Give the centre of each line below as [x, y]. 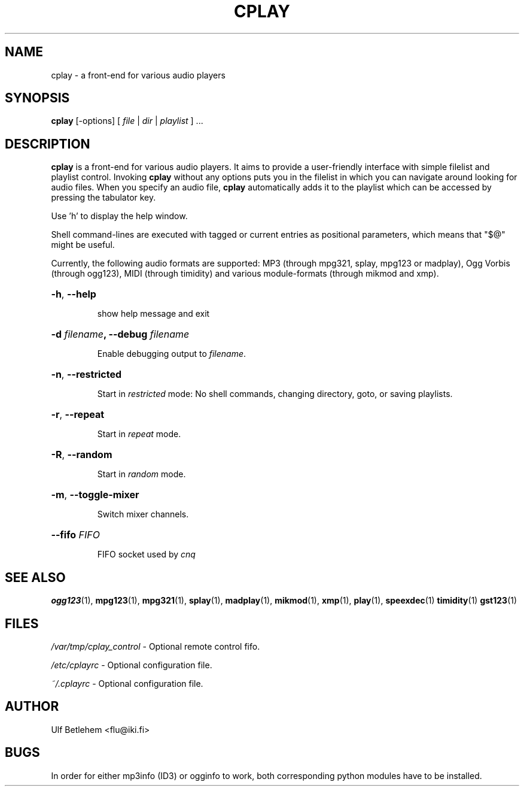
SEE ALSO [35, 577]
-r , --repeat [78, 415]
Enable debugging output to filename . [172, 354]
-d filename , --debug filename [120, 334]
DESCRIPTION [48, 144]
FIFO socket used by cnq [146, 554]
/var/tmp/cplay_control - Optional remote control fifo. [156, 646]
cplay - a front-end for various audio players [138, 75]
